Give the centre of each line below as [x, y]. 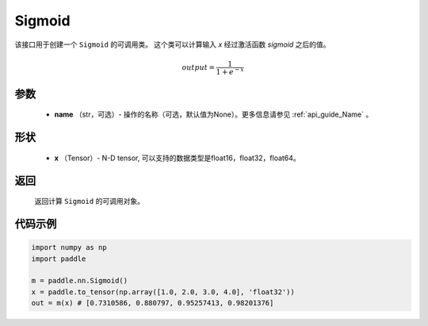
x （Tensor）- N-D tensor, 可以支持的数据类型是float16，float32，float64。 [177, 158]
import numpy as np [69, 247]
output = [199, 67]
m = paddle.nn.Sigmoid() [80, 281]
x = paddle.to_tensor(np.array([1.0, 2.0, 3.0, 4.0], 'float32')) [163, 292]
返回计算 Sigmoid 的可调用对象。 [89, 201]
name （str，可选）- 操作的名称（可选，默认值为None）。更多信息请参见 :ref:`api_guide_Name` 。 [214, 114]
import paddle [59, 259]
